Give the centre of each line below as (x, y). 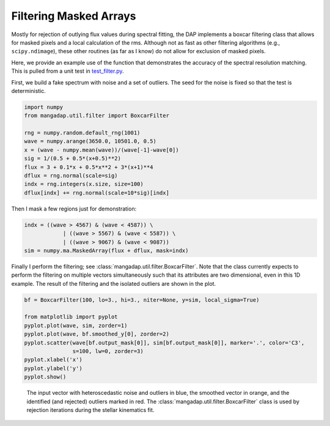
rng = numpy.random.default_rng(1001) (82, 133)
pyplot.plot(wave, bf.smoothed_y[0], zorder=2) (97, 334)
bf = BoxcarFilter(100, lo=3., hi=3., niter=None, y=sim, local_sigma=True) (142, 300)
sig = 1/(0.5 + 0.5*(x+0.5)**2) (73, 159)
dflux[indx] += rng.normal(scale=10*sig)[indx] (97, 192)
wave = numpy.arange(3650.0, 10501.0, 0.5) (90, 141)
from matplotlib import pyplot (71, 317)
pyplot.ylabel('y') (53, 368)
